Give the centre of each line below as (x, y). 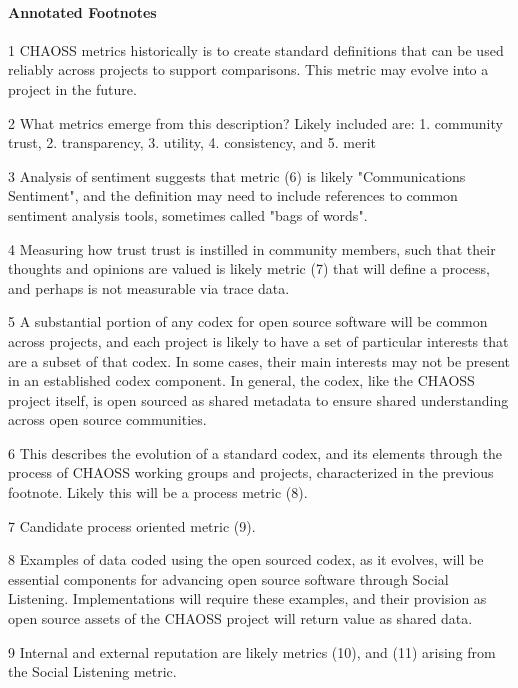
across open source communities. (107, 419)
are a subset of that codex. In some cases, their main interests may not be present (259, 360)
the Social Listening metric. (92, 671)
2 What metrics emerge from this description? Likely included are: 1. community (255, 122)
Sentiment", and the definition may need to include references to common (233, 195)
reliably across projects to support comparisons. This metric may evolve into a (248, 69)
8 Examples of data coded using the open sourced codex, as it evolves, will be (246, 559)
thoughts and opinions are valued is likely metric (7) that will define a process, (249, 268)
